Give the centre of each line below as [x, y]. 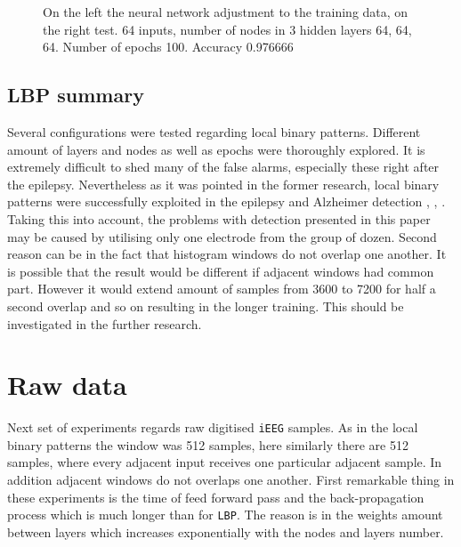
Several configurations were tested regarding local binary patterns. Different [214, 131]
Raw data [67, 385]
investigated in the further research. [105, 323]
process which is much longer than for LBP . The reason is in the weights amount [225, 515]
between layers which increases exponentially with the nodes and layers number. [226, 531]
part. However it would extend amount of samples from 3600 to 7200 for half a [222, 289]
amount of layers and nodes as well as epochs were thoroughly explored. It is [216, 149]
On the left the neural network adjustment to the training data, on [226, 12]
